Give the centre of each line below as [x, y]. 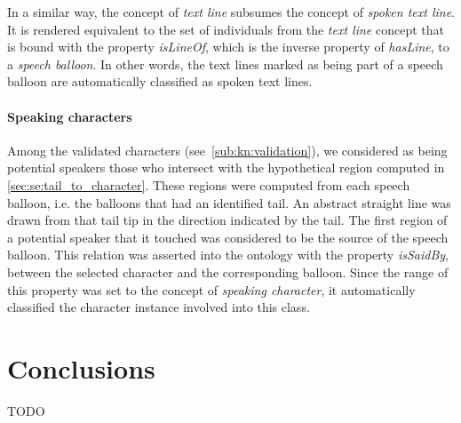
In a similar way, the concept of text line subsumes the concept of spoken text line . [231, 12]
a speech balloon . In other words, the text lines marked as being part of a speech [225, 64]
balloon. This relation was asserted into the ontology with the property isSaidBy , [228, 255]
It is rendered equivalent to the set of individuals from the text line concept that [226, 29]
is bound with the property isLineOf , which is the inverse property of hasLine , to [228, 47]
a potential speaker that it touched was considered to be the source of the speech [228, 237]
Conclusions [81, 367]
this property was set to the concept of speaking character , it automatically [211, 289]
